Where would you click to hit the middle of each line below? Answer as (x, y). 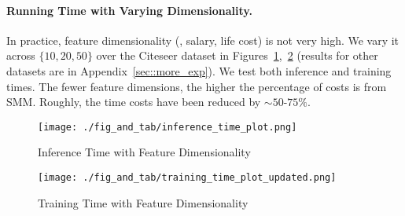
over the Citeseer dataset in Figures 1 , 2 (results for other (237, 55)
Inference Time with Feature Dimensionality (144, 152)
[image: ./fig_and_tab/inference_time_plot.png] (168, 127)
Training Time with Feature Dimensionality (143, 202)
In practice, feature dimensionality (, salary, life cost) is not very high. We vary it (203, 40)
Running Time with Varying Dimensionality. (129, 10)
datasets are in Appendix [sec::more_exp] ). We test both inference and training (199, 70)
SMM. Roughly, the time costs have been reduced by (134, 102)
